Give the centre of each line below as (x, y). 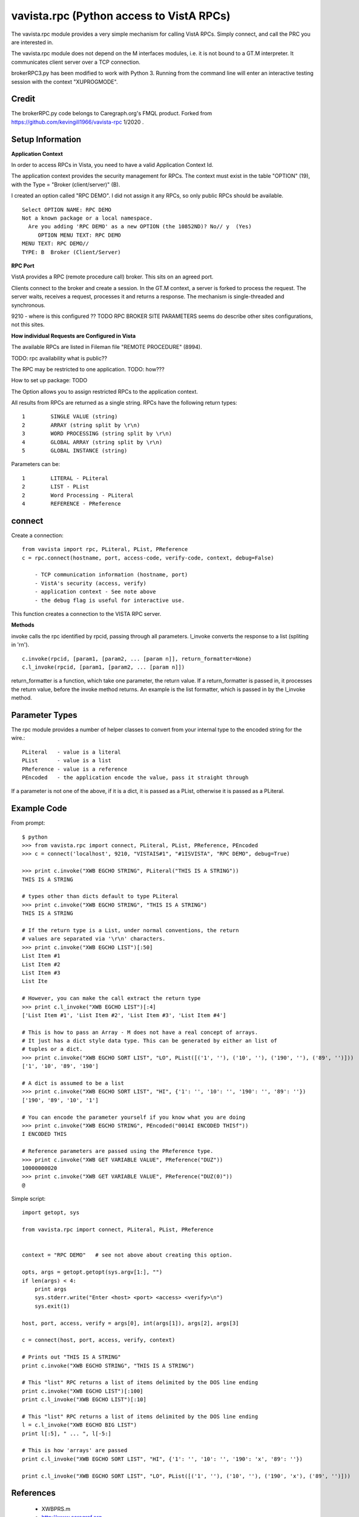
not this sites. (28, 325)
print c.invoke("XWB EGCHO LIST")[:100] (83, 1391)
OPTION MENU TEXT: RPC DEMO (79, 235)
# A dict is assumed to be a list (73, 1083)
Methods (23, 625)
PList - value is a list (67, 761)
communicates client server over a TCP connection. (76, 62)
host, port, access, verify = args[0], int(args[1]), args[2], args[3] (130, 1323)
